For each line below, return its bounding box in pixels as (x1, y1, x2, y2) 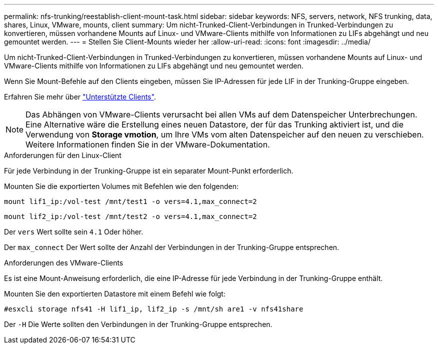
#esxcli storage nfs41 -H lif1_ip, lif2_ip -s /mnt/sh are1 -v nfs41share (4, 305, 303, 313)
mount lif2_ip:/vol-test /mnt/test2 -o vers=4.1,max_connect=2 (4, 212, 257, 220)
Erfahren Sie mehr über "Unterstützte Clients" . (4, 92, 156, 101)
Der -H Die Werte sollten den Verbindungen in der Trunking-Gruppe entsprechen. (4, 320, 272, 328)
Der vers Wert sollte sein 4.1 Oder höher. (4, 227, 143, 236)
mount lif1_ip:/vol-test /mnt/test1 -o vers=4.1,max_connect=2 (4, 197, 257, 205)
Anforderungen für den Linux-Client (4, 151, 121, 159)
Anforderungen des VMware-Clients (4, 258, 123, 267)
